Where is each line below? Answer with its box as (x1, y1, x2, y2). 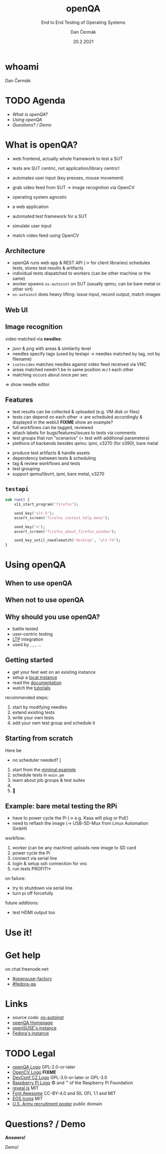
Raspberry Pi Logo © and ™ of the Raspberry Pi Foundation (12, 1080, 133, 1086)
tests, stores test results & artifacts (12, 265, 84, 271)
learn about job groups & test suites (12, 777, 85, 783)
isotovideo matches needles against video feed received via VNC (12, 361, 147, 367)
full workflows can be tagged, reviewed (12, 425, 93, 431)
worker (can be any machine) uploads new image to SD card (12, 845, 136, 851)
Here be (5, 747, 22, 753)
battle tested (12, 625, 39, 632)
